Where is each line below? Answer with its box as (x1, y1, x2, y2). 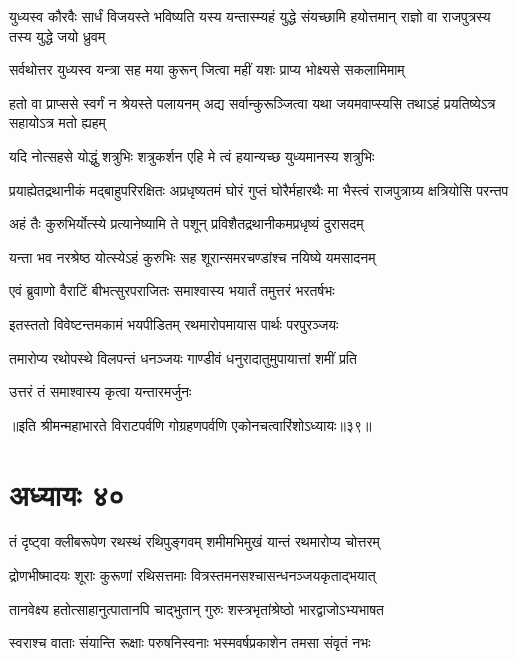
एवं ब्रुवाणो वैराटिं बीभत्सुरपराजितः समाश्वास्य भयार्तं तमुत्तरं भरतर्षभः (9, 280, 335, 301)
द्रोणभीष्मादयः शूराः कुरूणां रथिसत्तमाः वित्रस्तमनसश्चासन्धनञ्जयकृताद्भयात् (9, 565, 376, 586)
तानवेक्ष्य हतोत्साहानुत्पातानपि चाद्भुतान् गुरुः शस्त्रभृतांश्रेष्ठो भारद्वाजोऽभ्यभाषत (9, 598, 384, 619)
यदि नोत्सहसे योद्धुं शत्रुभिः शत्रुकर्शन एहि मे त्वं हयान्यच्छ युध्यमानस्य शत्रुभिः (9, 145, 375, 166)
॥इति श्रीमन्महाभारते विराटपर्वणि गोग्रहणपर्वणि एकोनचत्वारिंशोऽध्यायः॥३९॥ (9, 414, 372, 435)
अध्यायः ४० (9, 473, 125, 514)
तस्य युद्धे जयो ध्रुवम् (9, 25, 106, 46)
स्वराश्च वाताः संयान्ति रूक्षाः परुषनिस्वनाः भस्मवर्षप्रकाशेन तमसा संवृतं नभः (9, 632, 371, 653)
